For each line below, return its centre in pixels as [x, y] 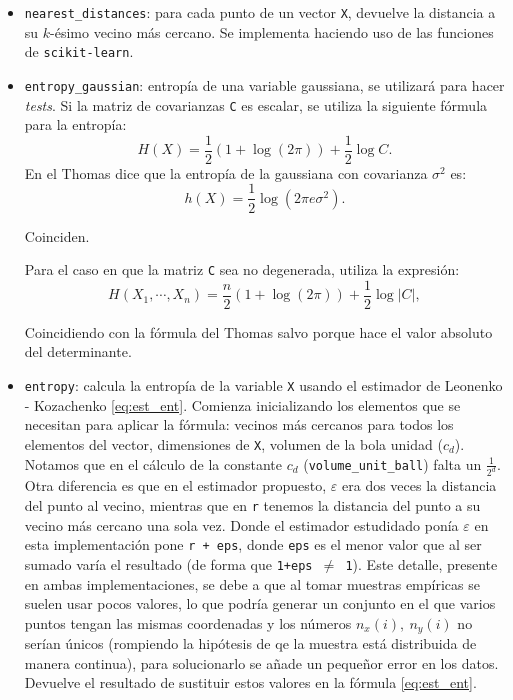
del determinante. [78, 351]
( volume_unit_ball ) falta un [392, 463]
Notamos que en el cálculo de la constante [153, 463]
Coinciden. [57, 235]
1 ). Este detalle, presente [421, 563]
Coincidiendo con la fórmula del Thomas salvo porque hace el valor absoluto [258, 331]
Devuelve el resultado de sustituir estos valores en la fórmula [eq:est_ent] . [250, 682]
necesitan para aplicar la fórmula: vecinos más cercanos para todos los [239, 424]
